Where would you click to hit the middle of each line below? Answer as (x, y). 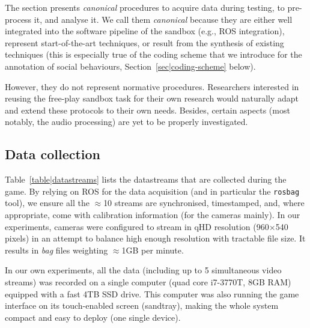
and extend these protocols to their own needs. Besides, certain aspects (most (147, 110)
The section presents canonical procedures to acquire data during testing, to (145, 7)
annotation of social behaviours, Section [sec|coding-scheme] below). (130, 66)
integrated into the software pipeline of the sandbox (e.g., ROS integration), (145, 31)
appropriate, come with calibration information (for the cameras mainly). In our (153, 214)
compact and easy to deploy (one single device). (93, 317)
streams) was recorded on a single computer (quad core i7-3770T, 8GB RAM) (148, 281)
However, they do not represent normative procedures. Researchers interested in (152, 86)
